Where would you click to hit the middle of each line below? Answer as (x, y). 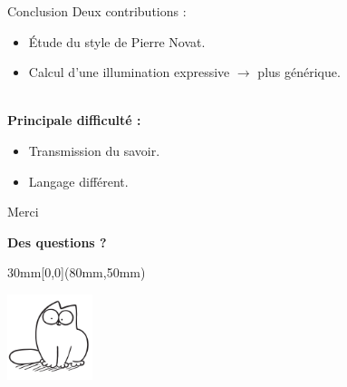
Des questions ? (57, 242)
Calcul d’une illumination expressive (129, 72)
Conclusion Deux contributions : (97, 11)
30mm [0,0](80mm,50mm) (77, 272)
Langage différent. (78, 181)
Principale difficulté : (74, 120)
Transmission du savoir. (94, 150)
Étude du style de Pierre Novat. (117, 41)
